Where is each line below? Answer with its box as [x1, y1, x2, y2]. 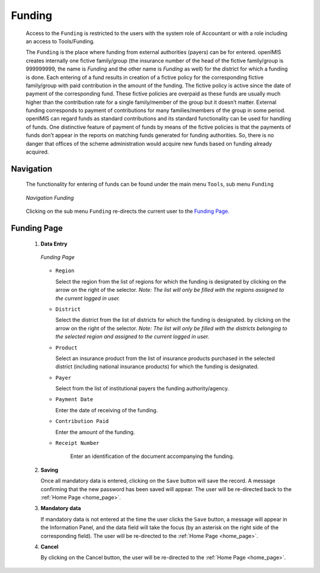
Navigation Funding [25, 194, 74, 201]
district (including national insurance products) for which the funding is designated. [55, 363, 259, 370]
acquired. [25, 148, 49, 155]
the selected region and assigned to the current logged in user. [55, 333, 210, 340]
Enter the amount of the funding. [55, 428, 136, 435]
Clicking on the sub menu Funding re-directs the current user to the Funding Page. [25, 208, 230, 215]
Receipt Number [55, 440, 100, 447]
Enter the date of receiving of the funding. [55, 406, 158, 413]
